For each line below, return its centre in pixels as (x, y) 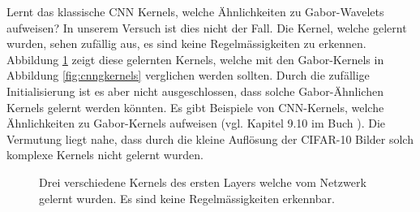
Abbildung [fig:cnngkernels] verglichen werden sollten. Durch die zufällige (188, 75)
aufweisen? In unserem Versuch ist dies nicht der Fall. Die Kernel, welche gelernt (207, 27)
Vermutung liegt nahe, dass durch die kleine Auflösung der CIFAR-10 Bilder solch (210, 138)
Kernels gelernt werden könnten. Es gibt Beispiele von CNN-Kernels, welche (195, 107)
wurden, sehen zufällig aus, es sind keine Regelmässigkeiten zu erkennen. (186, 43)
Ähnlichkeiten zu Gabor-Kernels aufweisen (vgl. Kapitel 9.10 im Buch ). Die (196, 123)
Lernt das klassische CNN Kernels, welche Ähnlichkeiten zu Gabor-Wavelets (195, 11)
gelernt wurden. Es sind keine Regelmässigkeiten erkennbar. (187, 198)
